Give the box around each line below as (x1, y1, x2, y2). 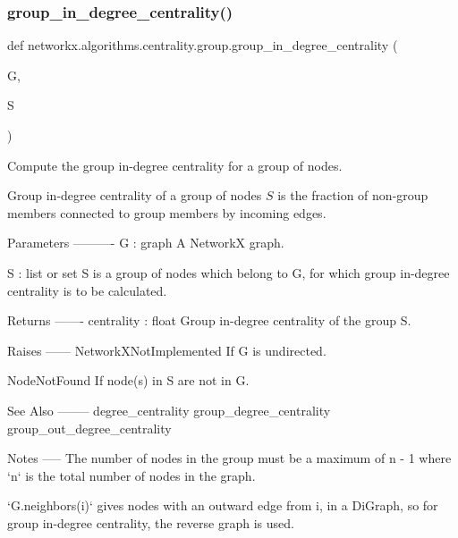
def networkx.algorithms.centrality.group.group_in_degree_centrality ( (7, 36, 398, 55)
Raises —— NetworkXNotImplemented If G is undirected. (7, 340, 327, 359)
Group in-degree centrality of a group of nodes (7, 186, 262, 205)
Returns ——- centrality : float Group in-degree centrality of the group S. (7, 311, 411, 330)
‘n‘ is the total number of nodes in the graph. (7, 466, 256, 484)
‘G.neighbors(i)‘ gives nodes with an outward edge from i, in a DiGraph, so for (7, 496, 438, 515)
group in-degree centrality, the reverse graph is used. (7, 513, 294, 532)
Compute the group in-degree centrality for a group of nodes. (7, 156, 343, 174)
